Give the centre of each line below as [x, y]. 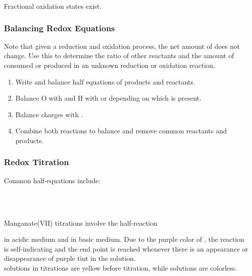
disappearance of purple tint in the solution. [70, 258]
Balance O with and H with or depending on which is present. [108, 98]
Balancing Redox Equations [60, 28]
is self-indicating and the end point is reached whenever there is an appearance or [126, 248]
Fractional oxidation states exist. [53, 6]
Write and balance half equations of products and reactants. [105, 81]
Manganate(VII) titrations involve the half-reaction [81, 223]
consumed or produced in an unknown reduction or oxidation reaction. [110, 65]
